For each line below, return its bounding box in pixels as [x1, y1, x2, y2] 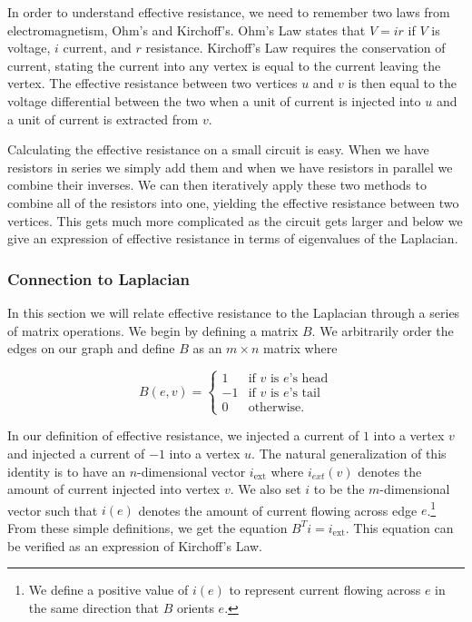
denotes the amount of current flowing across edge [138, 500, 418, 519]
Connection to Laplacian [7, 267, 190, 290]
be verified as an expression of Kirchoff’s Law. [7, 536, 262, 555]
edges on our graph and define [7, 339, 175, 358]
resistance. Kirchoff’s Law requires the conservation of [145, 38, 446, 57]
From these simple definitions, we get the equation [7, 518, 288, 537]
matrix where [263, 339, 338, 358]
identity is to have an [7, 461, 125, 480]
